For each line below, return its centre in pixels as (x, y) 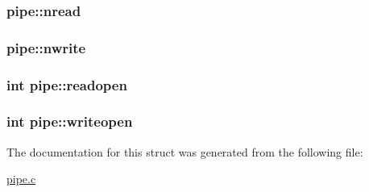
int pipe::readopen (67, 84)
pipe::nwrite (46, 47)
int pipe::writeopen (70, 121)
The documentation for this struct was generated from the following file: (185, 151)
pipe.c (21, 179)
